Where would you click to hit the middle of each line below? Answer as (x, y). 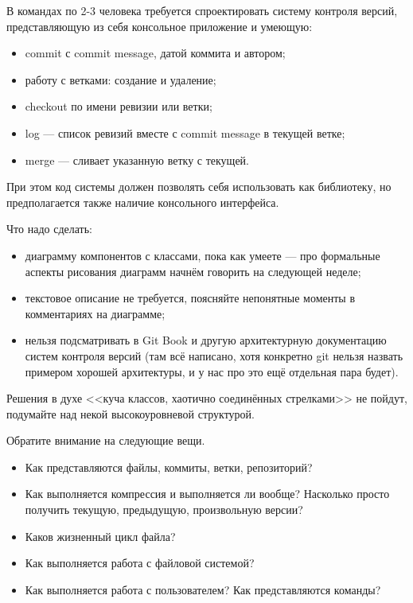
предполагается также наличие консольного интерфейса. (143, 202)
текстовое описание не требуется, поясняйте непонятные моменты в (190, 298)
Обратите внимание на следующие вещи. (106, 440)
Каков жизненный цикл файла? (100, 536)
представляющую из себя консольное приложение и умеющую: (160, 26)
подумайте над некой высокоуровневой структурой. (131, 413)
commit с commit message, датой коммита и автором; (155, 53)
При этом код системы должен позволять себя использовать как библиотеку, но (199, 187)
